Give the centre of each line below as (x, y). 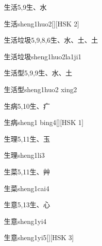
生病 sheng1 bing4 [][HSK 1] (44, 122)
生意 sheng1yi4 (25, 221)
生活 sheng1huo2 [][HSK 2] (42, 23)
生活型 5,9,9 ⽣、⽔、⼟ (38, 73)
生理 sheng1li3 (25, 155)
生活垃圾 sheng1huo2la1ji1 (43, 56)
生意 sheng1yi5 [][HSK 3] (39, 237)
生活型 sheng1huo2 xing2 (41, 89)
